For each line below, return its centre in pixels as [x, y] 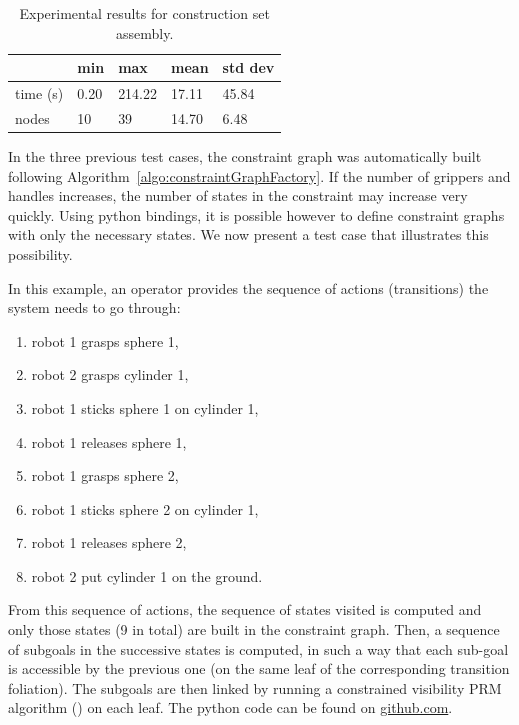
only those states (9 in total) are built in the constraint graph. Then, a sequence [254, 629]
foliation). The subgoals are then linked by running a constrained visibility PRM [255, 687]
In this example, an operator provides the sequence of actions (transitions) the [248, 287]
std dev [248, 67]
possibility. [40, 253]
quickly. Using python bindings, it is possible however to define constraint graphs [256, 214]
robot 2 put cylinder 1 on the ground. [147, 575]
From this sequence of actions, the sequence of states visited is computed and [245, 609]
